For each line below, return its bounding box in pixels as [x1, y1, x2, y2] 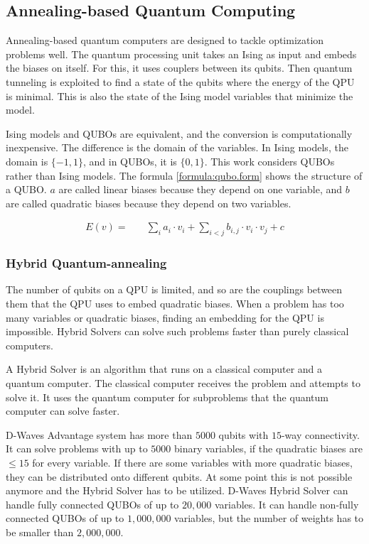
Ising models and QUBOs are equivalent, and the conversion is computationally [6, 126, 353, 141]
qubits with [218, 427, 269, 442]
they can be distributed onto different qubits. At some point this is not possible [6, 469, 353, 484]
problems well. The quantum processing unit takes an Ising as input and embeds [6, 46, 357, 61]
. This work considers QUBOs [204, 153, 335, 168]
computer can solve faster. [6, 403, 120, 418]
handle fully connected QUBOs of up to [6, 496, 179, 511]
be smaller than [6, 524, 74, 539]
